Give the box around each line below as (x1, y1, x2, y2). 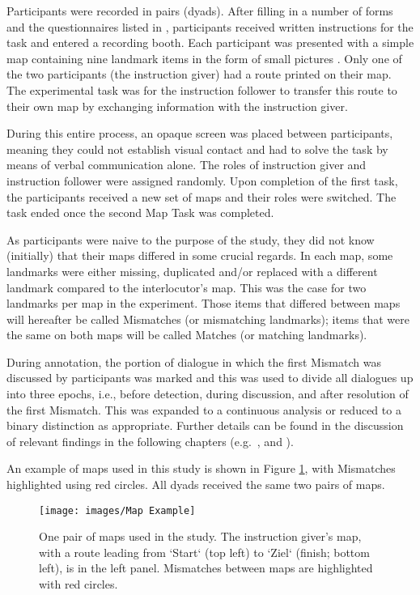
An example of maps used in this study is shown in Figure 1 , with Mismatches (6, 460, 396, 477)
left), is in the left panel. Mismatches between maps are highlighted (39, 559, 373, 576)
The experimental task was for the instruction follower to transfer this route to (6, 81, 397, 98)
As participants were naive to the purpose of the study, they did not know (6, 231, 375, 248)
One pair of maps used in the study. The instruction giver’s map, (39, 528, 362, 545)
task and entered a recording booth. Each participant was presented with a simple (6, 34, 414, 51)
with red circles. (39, 576, 118, 593)
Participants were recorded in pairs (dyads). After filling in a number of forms (6, 2, 393, 19)
